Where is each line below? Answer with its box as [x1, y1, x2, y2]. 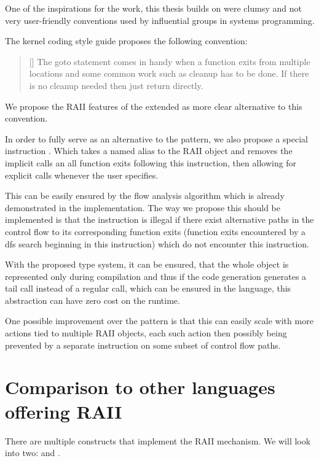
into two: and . [5, 446, 60, 459]
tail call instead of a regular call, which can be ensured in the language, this [5, 282, 291, 295]
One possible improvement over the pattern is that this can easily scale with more [5, 314, 313, 327]
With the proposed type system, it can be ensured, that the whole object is [5, 258, 289, 271]
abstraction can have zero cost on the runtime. [5, 293, 180, 306]
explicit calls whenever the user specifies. [5, 168, 159, 181]
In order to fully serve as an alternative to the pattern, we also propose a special [5, 132, 308, 145]
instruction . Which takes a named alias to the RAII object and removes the [5, 144, 293, 157]
